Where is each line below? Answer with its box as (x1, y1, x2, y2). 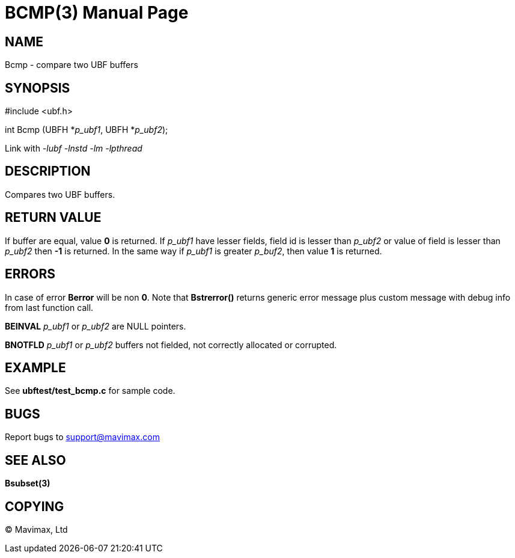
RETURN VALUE (5, 210, 102, 225)
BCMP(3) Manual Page (5, 2, 189, 23)
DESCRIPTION (5, 164, 91, 179)
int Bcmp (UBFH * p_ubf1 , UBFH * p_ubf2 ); (5, 124, 168, 135)
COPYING (5, 498, 64, 514)
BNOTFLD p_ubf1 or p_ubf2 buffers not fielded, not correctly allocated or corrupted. (5, 339, 337, 350)
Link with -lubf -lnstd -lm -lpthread (5, 143, 142, 154)
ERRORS (5, 266, 56, 282)
